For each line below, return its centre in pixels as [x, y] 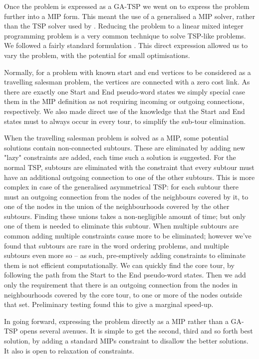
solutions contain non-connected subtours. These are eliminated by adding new [125, 147]
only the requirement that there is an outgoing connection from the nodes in [121, 285]
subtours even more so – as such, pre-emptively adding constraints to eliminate [125, 255]
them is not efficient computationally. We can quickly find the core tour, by [119, 265]
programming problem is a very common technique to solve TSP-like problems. [125, 35]
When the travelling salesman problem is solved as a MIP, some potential [116, 138]
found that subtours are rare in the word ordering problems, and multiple [117, 245]
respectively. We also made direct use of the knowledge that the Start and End [125, 111]
